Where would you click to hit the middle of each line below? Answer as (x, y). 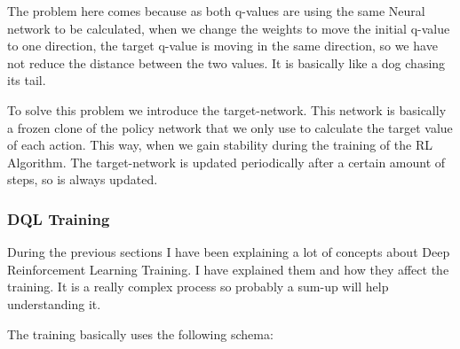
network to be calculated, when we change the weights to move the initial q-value (229, 28)
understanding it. (54, 303)
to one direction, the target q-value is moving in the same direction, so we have (222, 46)
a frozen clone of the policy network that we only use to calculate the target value (230, 127)
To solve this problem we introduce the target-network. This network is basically (227, 109)
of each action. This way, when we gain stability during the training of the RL (220, 145)
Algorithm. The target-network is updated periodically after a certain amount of (226, 162)
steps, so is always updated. (83, 179)
